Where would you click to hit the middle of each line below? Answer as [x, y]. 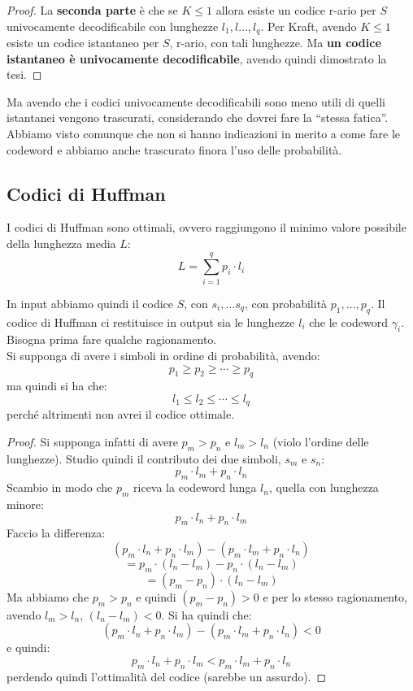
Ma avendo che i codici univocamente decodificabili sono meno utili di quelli [196, 101]
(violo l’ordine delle [321, 441]
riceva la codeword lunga [195, 487]
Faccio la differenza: [56, 533]
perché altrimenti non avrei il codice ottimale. [121, 414]
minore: [25, 504]
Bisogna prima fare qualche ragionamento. [112, 339]
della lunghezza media [61, 243]
